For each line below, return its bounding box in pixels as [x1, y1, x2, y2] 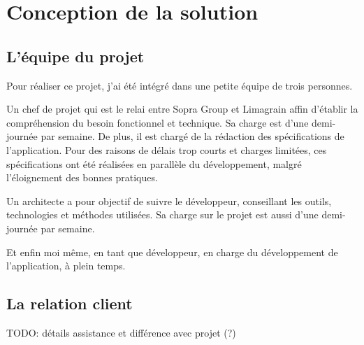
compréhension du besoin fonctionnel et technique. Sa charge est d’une [6, 115, 309, 129]
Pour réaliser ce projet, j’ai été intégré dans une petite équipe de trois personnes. [6, 78, 353, 92]
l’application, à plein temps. [6, 258, 126, 273]
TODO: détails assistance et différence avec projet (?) [6, 325, 236, 339]
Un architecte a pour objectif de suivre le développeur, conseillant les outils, [6, 193, 332, 208]
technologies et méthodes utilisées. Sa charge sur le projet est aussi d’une [6, 207, 319, 222]
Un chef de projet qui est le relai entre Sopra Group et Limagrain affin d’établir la [6, 101, 358, 116]
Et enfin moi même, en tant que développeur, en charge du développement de [6, 244, 338, 259]
